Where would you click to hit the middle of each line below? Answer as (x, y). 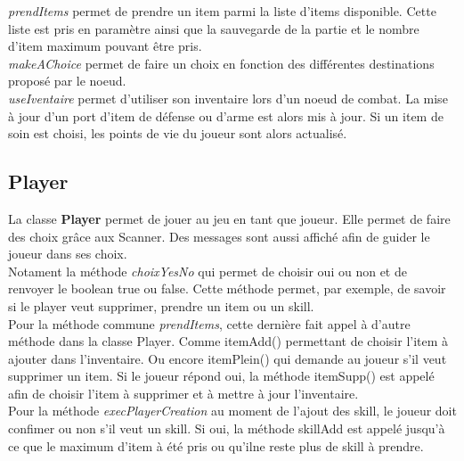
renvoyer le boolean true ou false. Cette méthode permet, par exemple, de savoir (227, 288)
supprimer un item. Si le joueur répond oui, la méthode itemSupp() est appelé (221, 376)
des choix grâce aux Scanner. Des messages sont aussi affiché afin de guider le (219, 236)
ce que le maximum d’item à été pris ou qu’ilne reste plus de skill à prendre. (216, 445)
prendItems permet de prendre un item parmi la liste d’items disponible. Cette (222, 11)
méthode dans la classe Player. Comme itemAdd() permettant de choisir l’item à (228, 341)
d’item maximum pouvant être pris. (105, 46)
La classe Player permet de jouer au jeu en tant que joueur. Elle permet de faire (229, 218)
